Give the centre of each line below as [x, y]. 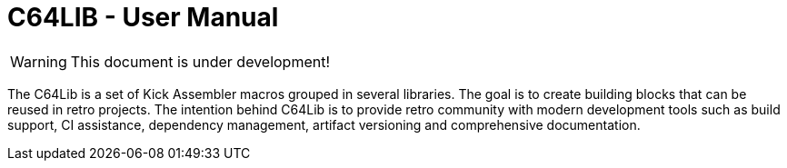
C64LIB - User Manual [143, 17]
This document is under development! [200, 61]
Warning [39, 61]
